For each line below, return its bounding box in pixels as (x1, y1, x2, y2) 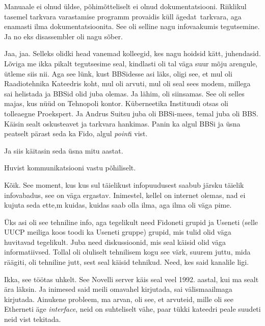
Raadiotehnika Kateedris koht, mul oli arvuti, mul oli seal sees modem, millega (4, 78, 251, 89)
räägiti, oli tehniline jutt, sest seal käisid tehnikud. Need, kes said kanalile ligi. (4, 257, 249, 267)
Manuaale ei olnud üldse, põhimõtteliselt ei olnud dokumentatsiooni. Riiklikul (4, 1, 247, 11)
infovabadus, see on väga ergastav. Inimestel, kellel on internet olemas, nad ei (4, 189, 246, 200)
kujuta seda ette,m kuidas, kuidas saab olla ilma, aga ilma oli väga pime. (4, 199, 232, 210)
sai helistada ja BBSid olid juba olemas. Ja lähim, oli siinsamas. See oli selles (4, 88, 245, 98)
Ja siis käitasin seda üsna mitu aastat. (4, 145, 123, 156)
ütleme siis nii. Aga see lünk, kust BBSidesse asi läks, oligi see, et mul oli (4, 68, 232, 79)
